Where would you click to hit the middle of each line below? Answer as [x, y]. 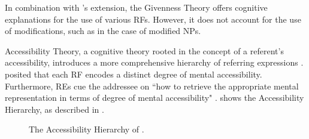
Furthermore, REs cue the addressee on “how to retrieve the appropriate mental [152, 86]
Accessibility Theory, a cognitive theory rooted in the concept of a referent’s [144, 50]
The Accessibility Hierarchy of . [87, 129]
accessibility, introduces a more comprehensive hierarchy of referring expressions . [154, 62]
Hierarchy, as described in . [54, 109]
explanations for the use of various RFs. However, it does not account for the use [153, 19]
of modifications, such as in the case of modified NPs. [103, 31]
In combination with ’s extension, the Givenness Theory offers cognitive [136, 7]
